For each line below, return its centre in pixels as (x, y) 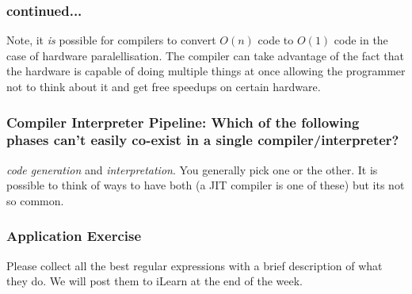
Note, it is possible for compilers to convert (111, 40)
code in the (361, 40)
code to (276, 40)
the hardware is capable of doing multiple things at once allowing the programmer (206, 71)
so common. (35, 200)
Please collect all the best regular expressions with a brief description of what (195, 265)
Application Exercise (74, 236)
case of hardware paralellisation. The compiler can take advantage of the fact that (205, 55)
